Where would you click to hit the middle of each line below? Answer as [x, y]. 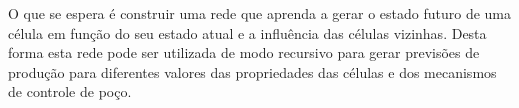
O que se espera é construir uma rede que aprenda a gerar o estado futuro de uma [260, 13]
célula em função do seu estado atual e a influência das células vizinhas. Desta [247, 32]
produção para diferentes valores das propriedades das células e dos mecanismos [252, 71]
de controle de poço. [70, 91]
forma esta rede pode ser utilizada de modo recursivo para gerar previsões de [244, 52]
